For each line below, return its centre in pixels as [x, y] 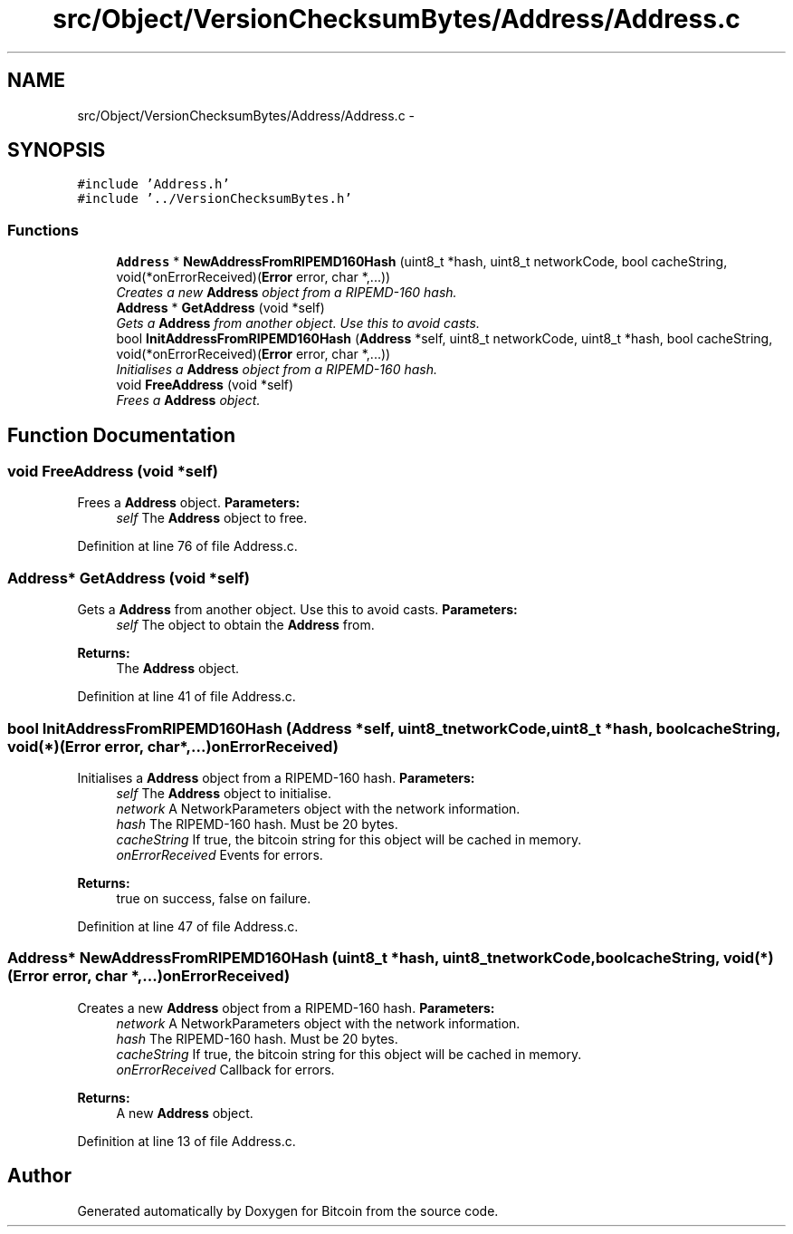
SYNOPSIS [57, 150]
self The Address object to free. [212, 518]
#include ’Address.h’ [153, 184]
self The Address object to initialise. [224, 793]
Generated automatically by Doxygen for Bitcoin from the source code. [288, 1210]
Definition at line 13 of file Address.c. [186, 1141]
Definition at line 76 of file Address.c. [187, 546]
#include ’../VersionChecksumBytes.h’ [215, 199]
